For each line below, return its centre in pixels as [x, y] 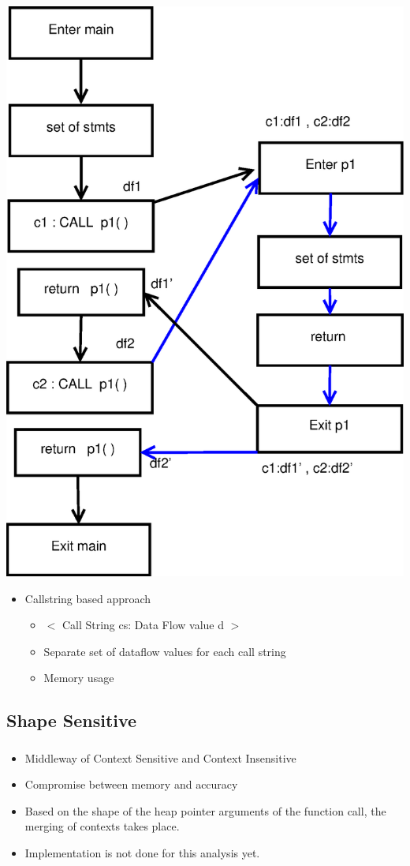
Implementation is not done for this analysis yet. [142, 853]
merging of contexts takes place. [102, 826]
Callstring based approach [88, 598]
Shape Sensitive [72, 720]
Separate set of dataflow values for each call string [165, 651]
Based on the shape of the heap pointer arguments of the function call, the [205, 810]
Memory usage [79, 678]
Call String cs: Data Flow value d [143, 625]
